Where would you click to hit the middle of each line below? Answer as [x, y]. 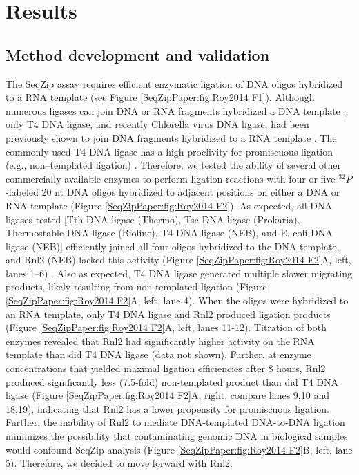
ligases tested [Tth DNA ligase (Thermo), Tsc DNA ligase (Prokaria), [153, 219]
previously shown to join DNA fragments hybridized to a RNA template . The [171, 137]
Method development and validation [138, 54]
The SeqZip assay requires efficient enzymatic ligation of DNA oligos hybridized [174, 83]
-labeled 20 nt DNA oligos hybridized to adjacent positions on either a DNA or [173, 192]
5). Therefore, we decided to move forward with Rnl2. [119, 463]
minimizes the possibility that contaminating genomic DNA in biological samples [177, 436]
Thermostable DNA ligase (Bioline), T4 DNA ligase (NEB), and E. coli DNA [169, 233]
